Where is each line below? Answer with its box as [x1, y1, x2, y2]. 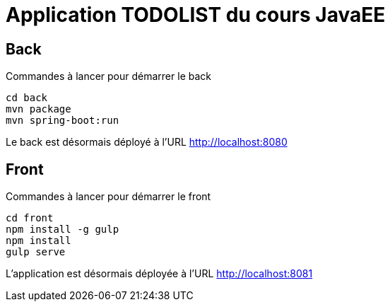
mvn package [6, 103, 71, 115]
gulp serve [6, 246, 66, 258]
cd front [6, 212, 54, 224]
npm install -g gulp [6, 224, 119, 236]
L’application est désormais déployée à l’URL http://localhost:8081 [6, 267, 313, 280]
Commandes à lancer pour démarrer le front [6, 190, 211, 203]
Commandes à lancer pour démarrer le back [6, 70, 211, 83]
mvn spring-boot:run [6, 115, 119, 127]
